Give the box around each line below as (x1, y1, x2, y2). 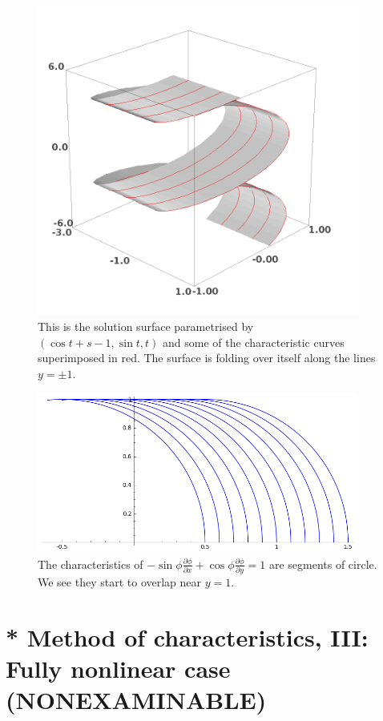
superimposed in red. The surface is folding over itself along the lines (38, 349, 376, 366)
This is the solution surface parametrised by (38, 317, 254, 334)
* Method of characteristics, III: (6, 621, 369, 654)
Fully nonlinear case (6, 652, 231, 685)
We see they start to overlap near (38, 574, 202, 590)
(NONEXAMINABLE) (6, 683, 267, 716)
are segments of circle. (268, 555, 377, 572)
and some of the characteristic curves (163, 333, 345, 350)
